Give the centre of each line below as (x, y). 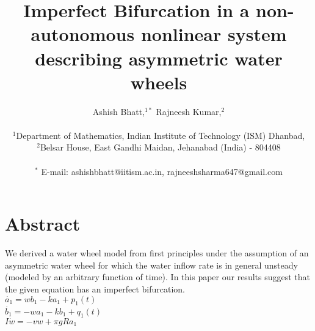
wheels (159, 82)
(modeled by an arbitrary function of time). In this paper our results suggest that (157, 277)
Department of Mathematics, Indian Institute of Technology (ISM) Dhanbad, (161, 135)
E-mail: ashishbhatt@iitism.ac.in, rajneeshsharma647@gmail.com (162, 171)
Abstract (43, 224)
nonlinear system (214, 34)
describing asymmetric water (159, 58)
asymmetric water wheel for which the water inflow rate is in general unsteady (151, 265)
